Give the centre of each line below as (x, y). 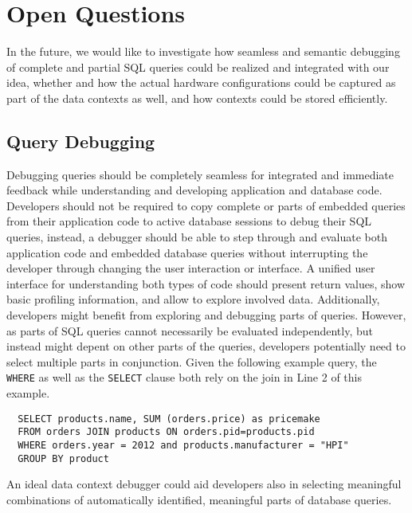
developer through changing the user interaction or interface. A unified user (191, 268)
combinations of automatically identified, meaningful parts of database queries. (199, 499)
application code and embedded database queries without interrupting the (187, 252)
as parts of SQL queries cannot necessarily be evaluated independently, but (190, 330)
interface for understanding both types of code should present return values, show (206, 283)
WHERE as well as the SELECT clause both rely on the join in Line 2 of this (184, 377)
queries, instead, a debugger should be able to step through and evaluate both (197, 237)
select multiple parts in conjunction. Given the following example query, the (192, 361)
